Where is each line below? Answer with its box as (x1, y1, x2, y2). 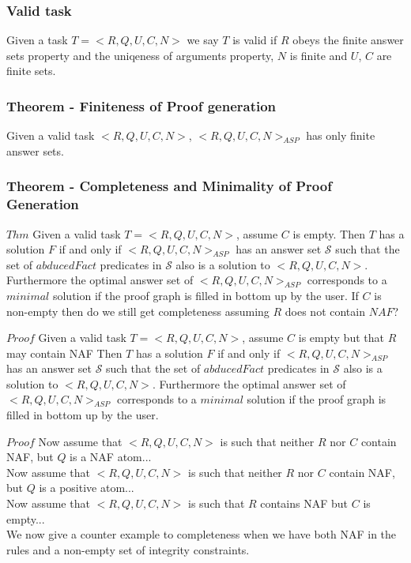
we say (187, 32, 219, 48)
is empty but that (298, 329, 384, 346)
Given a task (6, 32, 68, 48)
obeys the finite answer (292, 32, 404, 48)
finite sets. (6, 62, 56, 79)
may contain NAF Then (6, 344, 123, 361)
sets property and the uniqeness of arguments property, (6, 47, 274, 63)
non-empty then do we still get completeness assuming (6, 302, 270, 319)
